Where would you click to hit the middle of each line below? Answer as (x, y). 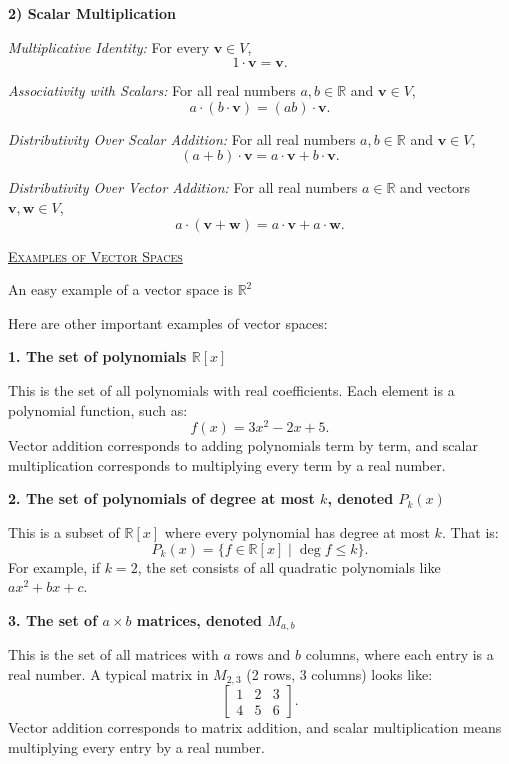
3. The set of (53, 619)
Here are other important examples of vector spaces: (168, 322)
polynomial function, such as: (98, 409)
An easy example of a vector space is (120, 289)
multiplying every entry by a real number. (136, 746)
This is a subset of (64, 531)
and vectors (435, 187)
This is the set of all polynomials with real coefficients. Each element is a (231, 389)
